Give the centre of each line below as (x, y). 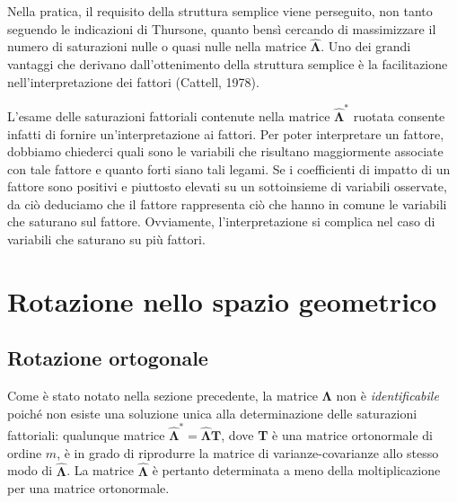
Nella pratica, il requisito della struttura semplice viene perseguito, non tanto (220, 11)
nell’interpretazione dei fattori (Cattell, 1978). (133, 81)
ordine (25, 452)
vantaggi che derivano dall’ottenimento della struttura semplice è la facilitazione (228, 64)
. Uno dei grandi (366, 46)
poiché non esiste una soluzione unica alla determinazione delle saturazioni (212, 413)
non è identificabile (387, 396)
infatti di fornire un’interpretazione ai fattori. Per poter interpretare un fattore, (226, 133)
